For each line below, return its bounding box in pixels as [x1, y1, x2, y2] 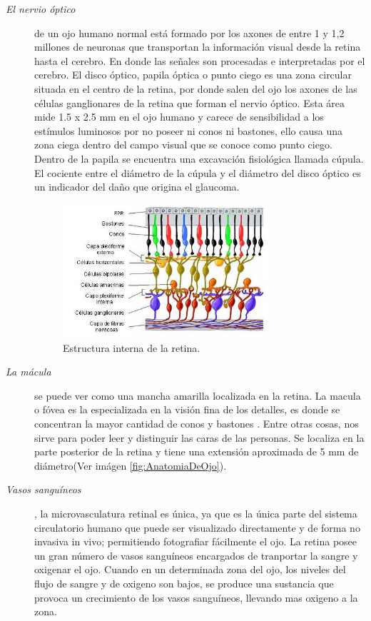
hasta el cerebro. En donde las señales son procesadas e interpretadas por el [34, 53, 365, 68]
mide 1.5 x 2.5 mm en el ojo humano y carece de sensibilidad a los [34, 109, 324, 124]
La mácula [6, 364, 51, 379]
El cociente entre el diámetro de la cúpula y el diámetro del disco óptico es [34, 165, 361, 180]
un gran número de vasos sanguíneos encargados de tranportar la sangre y [34, 547, 358, 562]
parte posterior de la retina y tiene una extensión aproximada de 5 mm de [34, 444, 359, 459]
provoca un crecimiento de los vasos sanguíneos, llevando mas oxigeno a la [34, 590, 358, 605]
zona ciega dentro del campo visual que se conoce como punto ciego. [34, 137, 332, 152]
